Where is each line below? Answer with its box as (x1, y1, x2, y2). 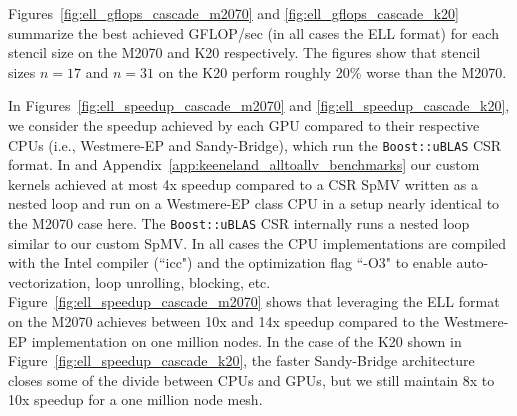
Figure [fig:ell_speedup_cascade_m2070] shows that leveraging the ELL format (8, 291, 500, 312)
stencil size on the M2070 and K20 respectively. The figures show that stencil (8, 42, 481, 63)
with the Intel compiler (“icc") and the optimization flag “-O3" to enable (8, 252, 452, 273)
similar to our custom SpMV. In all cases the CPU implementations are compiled (8, 232, 507, 253)
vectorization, (8, 271, 91, 292)
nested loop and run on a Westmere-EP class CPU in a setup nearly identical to (8, 193, 500, 214)
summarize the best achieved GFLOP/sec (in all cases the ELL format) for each (8, 22, 499, 43)
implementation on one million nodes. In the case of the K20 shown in (31, 330, 462, 351)
